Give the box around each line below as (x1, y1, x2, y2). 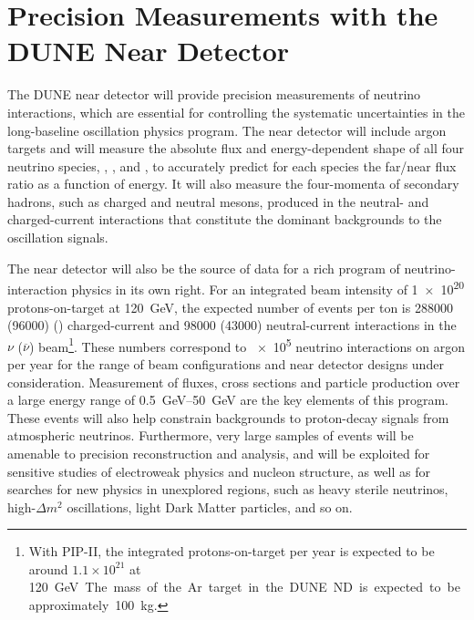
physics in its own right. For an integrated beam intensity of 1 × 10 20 (71, 277, 465, 298)
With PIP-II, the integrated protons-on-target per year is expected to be (28, 542, 435, 561)
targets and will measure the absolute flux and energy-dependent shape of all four (7, 139, 464, 158)
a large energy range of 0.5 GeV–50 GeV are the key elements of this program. (7, 390, 448, 409)
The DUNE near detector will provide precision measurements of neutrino (7, 85, 421, 104)
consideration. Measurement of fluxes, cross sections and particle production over (7, 372, 460, 391)
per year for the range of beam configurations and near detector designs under (7, 354, 444, 373)
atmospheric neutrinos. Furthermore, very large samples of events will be (7, 426, 414, 445)
